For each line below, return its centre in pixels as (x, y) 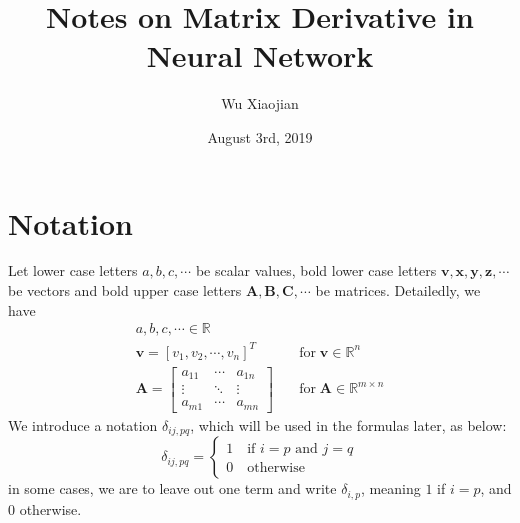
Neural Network (260, 55)
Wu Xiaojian (260, 103)
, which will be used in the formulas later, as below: (348, 424)
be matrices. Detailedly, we (398, 290)
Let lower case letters (73, 270)
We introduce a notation (83, 424)
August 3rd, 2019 (260, 136)
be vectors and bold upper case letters (125, 290)
